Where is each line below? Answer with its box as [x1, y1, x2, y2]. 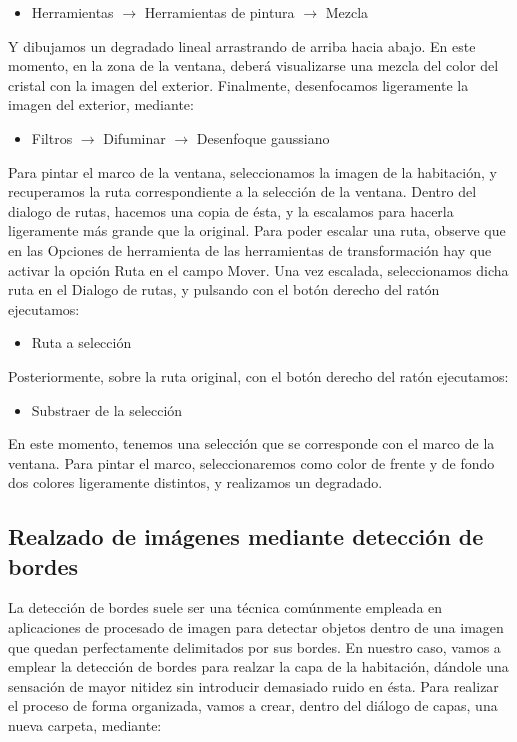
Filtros [31, 127, 73, 148]
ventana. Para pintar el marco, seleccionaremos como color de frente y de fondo [8, 452, 495, 473]
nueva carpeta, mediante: [8, 715, 162, 736]
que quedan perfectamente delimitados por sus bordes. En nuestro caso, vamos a [8, 636, 501, 657]
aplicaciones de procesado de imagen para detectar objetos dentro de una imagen [8, 617, 504, 638]
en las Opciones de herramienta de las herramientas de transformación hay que [8, 239, 492, 260]
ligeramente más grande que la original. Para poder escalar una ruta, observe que [8, 220, 506, 241]
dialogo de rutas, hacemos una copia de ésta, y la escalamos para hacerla [8, 200, 454, 221]
